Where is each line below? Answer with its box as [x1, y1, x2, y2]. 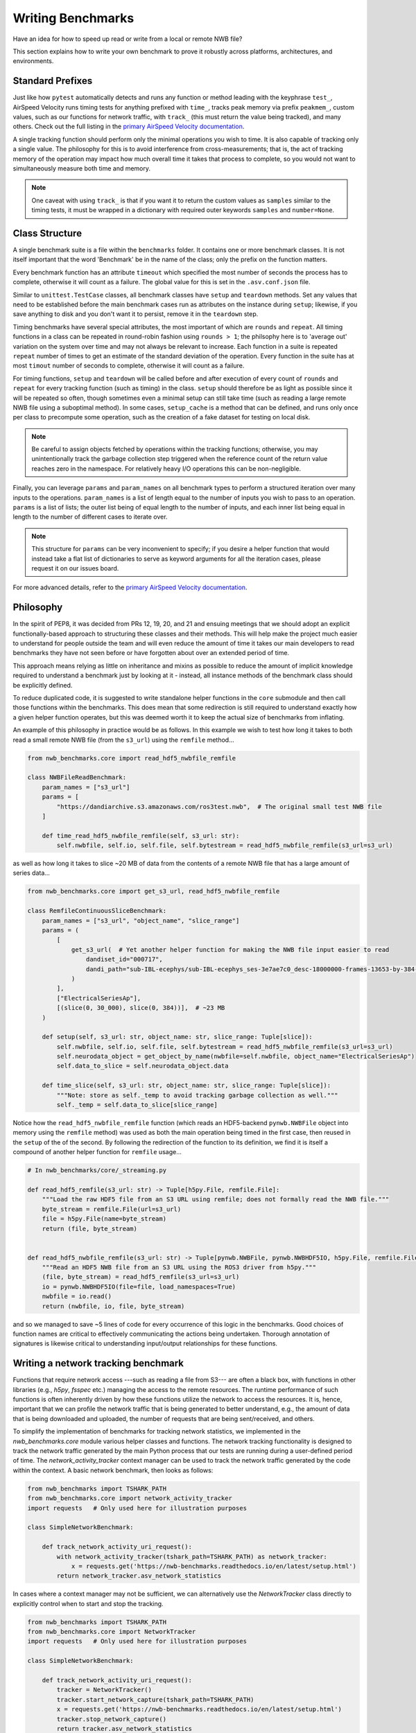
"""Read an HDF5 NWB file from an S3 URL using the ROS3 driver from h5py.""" [42, 1264, 317, 1271]
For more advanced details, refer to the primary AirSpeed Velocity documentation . [12, 583, 248, 592]
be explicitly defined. [12, 681, 73, 689]
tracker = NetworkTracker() [56, 1686, 153, 1694]
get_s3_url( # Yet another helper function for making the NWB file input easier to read [71, 946, 390, 953]
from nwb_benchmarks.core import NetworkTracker [27, 1628, 196, 1636]
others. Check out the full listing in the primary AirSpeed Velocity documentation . [12, 122, 245, 131]
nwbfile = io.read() [42, 1293, 112, 1300]
